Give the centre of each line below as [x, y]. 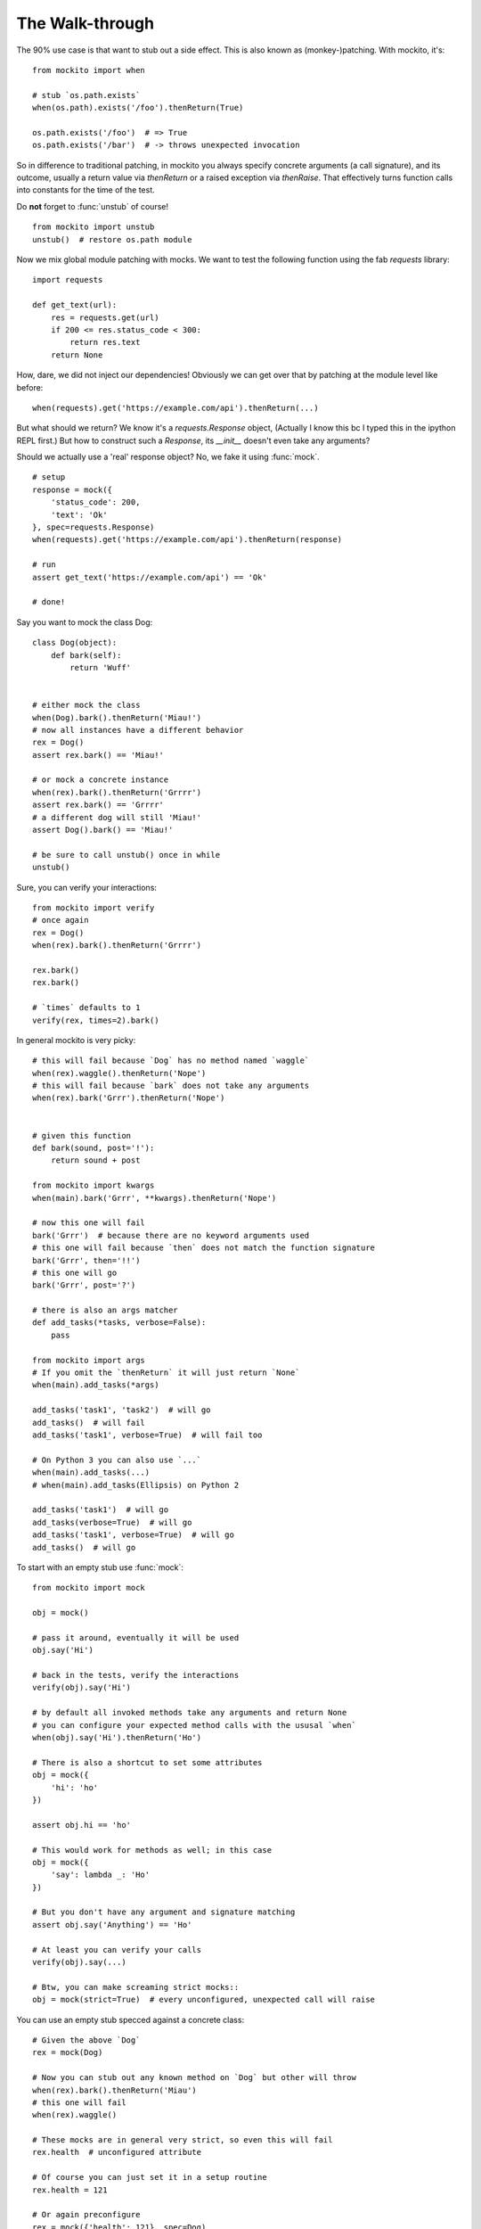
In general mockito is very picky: [76, 1040]
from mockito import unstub [94, 227]
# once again [61, 920]
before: [30, 387]
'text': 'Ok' [79, 514]
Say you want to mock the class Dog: [85, 622]
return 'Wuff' [101, 667]
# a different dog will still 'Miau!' [117, 817]
